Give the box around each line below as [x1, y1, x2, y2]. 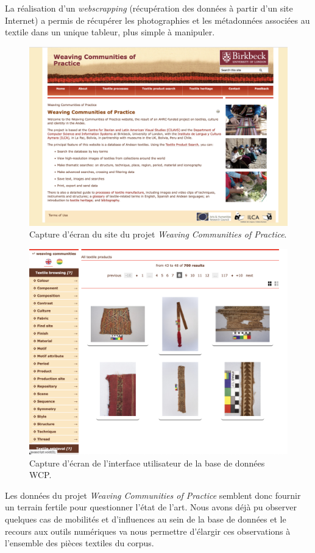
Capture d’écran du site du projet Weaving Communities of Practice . [29, 228, 287, 241]
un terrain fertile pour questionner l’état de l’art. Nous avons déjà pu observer [5, 501, 297, 513]
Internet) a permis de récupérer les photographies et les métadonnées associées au [5, 13, 310, 26]
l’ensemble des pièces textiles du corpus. [5, 537, 154, 549]
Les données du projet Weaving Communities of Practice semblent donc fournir [5, 488, 301, 501]
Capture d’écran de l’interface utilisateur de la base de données [29, 456, 265, 469]
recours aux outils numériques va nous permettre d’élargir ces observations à [5, 524, 291, 537]
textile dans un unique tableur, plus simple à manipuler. [5, 26, 215, 38]
